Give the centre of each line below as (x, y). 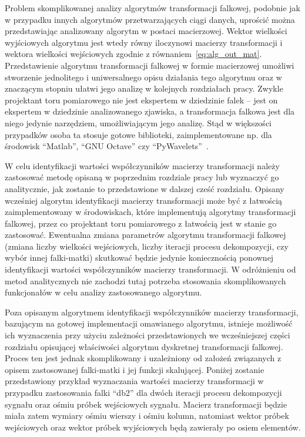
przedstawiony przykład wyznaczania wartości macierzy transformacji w (134, 381)
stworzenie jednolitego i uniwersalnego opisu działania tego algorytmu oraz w (143, 77)
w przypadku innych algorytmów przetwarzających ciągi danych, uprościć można (150, 19)
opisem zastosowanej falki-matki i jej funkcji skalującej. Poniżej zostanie (135, 369)
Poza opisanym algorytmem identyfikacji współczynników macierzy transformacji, (152, 312)
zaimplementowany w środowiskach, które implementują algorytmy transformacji (150, 212)
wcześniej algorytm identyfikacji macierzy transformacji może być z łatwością (144, 200)
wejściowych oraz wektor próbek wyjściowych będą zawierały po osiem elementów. (153, 427)
